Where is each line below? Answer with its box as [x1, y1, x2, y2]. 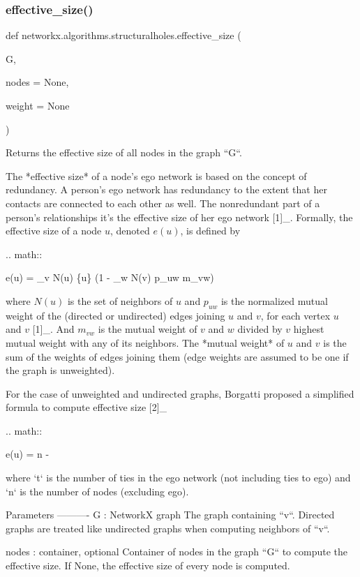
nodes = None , [6, 75, 69, 89]
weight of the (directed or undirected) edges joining [6, 308, 225, 322]
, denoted [110, 223, 150, 238]
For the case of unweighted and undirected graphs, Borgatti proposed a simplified [6, 386, 354, 400]
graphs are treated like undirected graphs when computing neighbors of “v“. [6, 520, 330, 535]
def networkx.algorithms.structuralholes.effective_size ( [6, 28, 241, 43]
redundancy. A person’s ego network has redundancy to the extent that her [6, 182, 327, 197]
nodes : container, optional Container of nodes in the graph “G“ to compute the [6, 544, 347, 559]
